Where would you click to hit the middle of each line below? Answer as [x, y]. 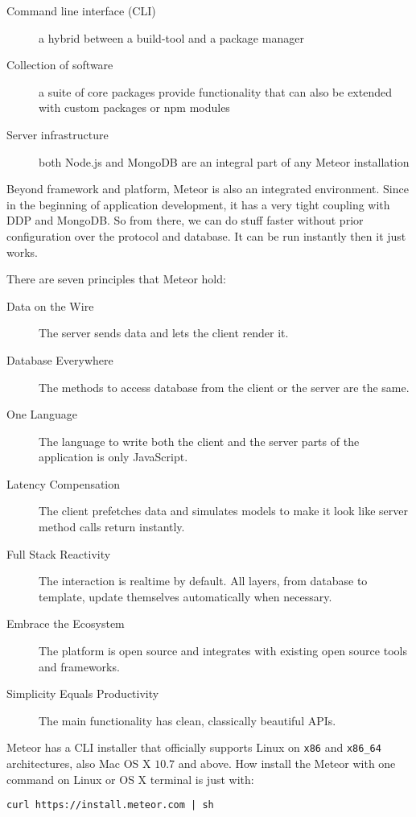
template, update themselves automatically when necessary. [185, 596]
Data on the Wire [50, 305]
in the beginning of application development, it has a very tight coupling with [198, 204]
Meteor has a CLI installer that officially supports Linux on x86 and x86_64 [194, 747]
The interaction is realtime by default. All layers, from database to [203, 581]
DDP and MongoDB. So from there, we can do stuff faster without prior [185, 220]
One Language [42, 414]
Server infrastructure [58, 134]
